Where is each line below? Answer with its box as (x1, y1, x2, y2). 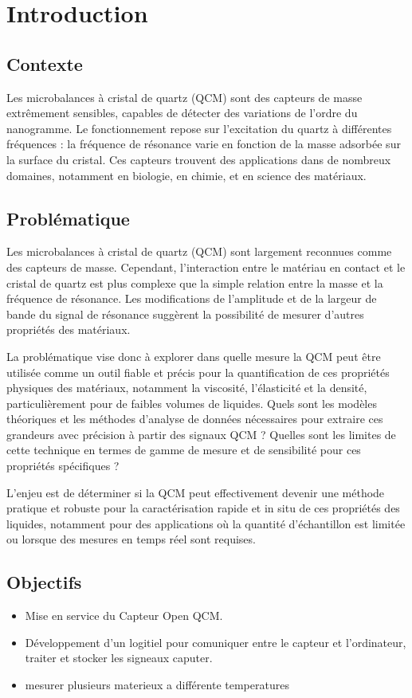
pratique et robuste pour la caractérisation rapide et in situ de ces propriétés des (6, 500, 400, 516)
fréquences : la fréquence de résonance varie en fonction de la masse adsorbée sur (6, 135, 401, 152)
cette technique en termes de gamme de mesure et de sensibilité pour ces (6, 441, 361, 458)
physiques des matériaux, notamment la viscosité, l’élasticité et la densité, (6, 379, 367, 396)
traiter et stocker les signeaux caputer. (25, 649, 213, 666)
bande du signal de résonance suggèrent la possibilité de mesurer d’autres (6, 305, 364, 322)
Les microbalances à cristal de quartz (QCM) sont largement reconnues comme (6, 243, 392, 260)
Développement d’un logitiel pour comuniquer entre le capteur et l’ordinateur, (25, 633, 406, 650)
